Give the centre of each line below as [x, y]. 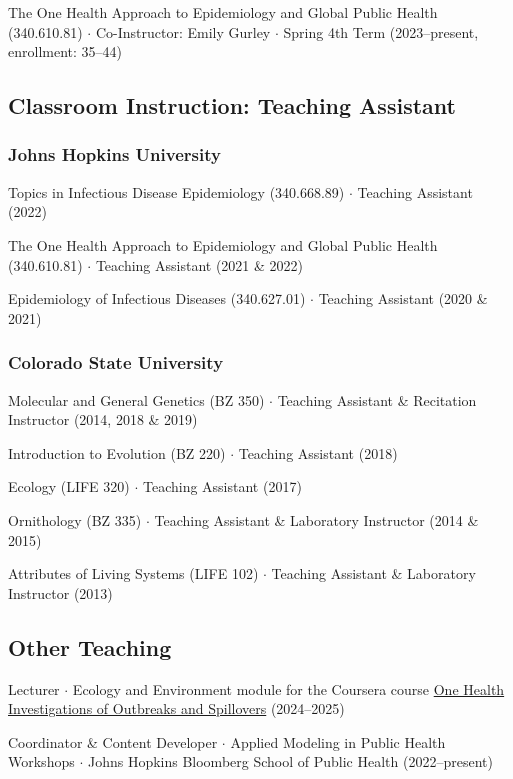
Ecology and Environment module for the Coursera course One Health [288, 688]
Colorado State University [116, 362]
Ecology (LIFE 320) [69, 486]
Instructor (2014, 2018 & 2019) [103, 419]
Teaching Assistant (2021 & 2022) [199, 264]
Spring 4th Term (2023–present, [381, 31]
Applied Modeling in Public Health [338, 741]
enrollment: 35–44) [65, 51]
